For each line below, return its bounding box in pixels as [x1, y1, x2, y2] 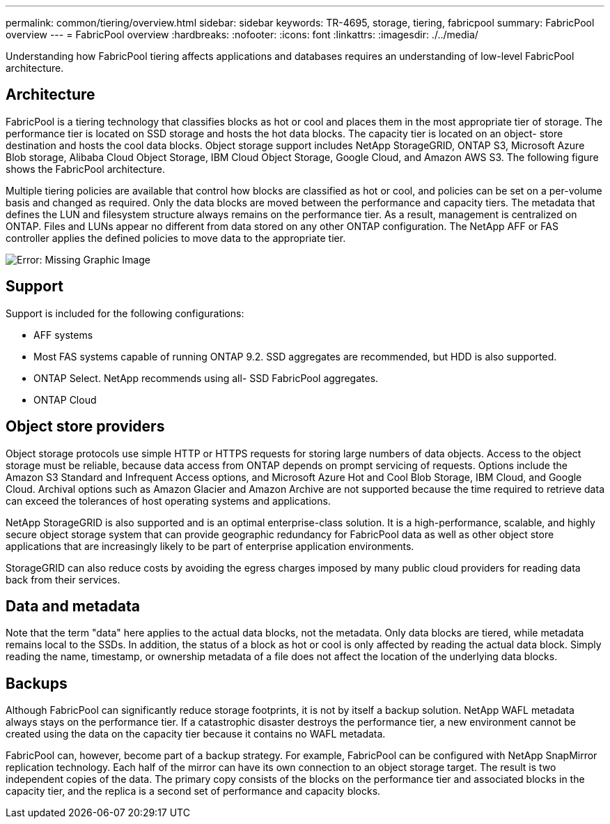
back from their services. [6, 573, 120, 586]
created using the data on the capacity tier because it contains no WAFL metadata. [6, 728, 386, 740]
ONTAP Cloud [33, 393, 97, 406]
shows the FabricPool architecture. [6, 162, 165, 175]
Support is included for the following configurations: [6, 307, 244, 319]
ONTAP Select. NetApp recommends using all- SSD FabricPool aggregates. [33, 372, 379, 384]
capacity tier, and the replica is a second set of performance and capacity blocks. [6, 785, 381, 798]
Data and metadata [6, 597, 140, 615]
